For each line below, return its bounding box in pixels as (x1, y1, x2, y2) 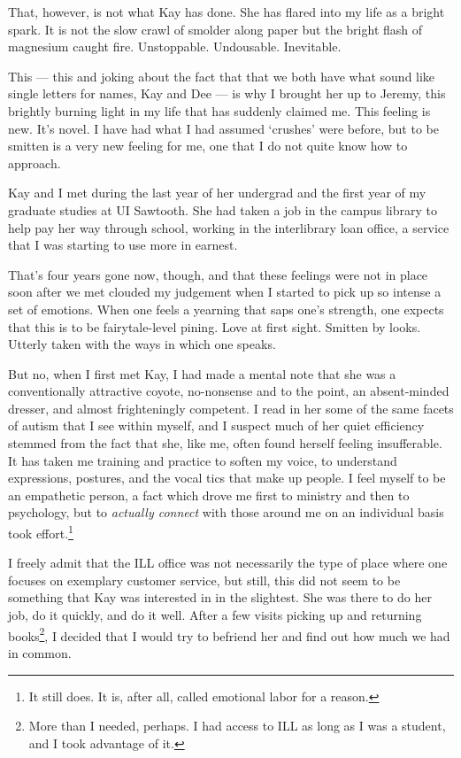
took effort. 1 (8, 522, 73, 542)
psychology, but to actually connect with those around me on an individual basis (8, 503, 444, 522)
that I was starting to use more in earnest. (8, 236, 238, 254)
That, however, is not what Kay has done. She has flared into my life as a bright (8, 3, 445, 20)
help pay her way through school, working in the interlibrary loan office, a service (8, 218, 449, 236)
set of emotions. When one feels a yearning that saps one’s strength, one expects (8, 299, 444, 318)
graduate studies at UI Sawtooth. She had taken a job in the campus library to (8, 200, 437, 219)
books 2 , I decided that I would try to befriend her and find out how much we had (8, 623, 450, 645)
